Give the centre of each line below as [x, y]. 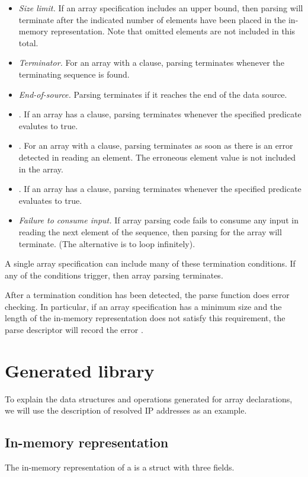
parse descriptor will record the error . [74, 330]
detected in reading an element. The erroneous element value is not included [157, 157]
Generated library [80, 370]
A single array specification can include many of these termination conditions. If [150, 263]
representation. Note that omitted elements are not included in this [173, 31]
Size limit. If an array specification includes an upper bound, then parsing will [161, 8]
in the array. [41, 169]
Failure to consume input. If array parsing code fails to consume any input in [158, 220]
